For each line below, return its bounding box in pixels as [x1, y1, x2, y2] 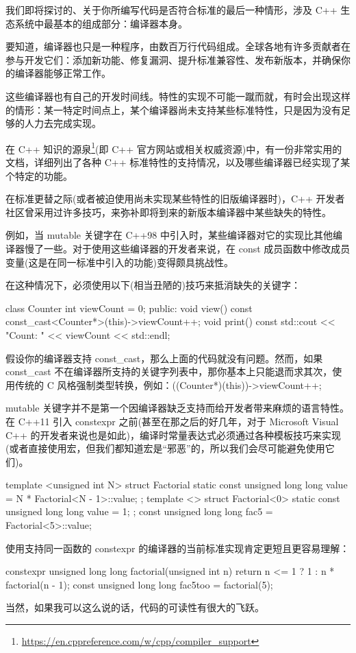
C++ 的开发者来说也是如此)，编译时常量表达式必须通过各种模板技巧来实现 [5, 427, 341, 442]
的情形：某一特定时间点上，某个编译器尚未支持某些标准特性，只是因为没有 [5, 102, 341, 117]
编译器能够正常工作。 [14, 66, 111, 80]
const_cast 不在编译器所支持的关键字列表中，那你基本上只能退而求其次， [5, 364, 333, 379]
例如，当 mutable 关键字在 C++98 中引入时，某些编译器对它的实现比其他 [5, 228, 333, 242]
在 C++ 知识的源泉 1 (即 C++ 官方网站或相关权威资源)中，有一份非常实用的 [5, 139, 342, 156]
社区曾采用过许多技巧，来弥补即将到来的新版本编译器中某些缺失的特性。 [5, 204, 331, 219]
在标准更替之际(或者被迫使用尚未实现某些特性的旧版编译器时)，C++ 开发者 [5, 191, 345, 206]
